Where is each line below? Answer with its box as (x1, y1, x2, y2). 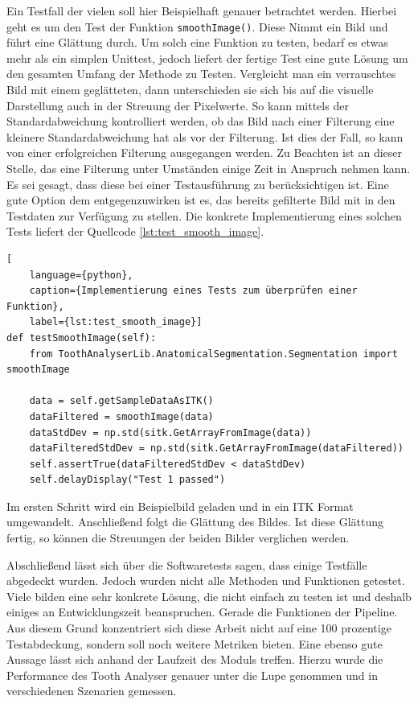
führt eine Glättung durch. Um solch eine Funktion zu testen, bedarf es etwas (6, 34, 388, 51)
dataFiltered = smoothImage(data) (29, 410, 214, 422)
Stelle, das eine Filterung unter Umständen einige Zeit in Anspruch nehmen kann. (6, 160, 411, 176)
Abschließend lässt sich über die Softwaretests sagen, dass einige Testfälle (6, 556, 367, 573)
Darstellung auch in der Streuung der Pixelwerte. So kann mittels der (6, 97, 349, 113)
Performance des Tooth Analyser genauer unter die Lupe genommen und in (6, 666, 378, 683)
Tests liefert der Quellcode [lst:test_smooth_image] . (6, 223, 264, 240)
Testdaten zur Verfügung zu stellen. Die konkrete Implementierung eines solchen (6, 207, 402, 224)
